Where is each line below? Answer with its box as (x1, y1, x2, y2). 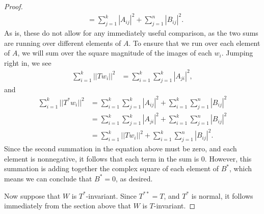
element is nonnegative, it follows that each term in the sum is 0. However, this (4, 153, 252, 164)
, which (229, 163, 252, 174)
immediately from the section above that (4, 200, 131, 211)
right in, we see (4, 57, 51, 68)
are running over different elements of (4, 37, 121, 48)
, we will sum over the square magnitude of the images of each (17, 47, 212, 58)
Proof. (4, 1, 23, 11)
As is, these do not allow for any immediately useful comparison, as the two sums (4, 27, 258, 38)
